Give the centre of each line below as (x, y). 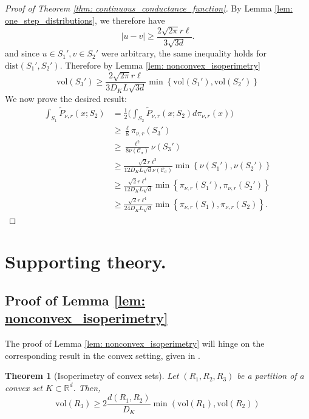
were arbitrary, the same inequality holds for (184, 53)
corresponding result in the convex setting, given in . (103, 355)
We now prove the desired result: (66, 98)
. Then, (87, 387)
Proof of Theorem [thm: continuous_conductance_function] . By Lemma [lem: (149, 8)
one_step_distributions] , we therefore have (85, 20)
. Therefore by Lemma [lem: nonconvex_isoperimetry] (160, 65)
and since (22, 53)
